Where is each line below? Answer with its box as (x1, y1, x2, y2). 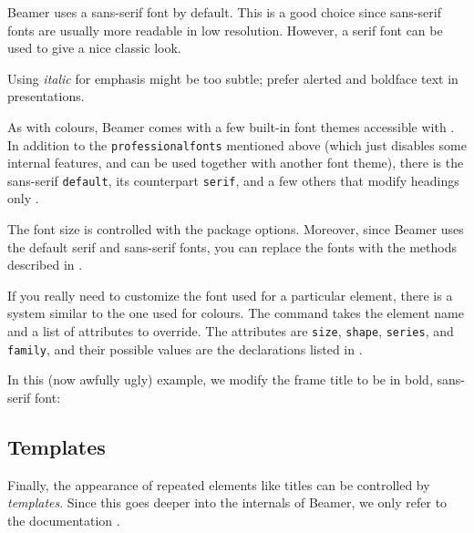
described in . (7, 255, 83, 274)
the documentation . (7, 510, 120, 529)
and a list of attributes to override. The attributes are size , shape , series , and (7, 322, 454, 341)
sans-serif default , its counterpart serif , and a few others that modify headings (7, 170, 459, 190)
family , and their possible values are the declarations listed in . (7, 339, 363, 358)
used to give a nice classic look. (7, 38, 181, 57)
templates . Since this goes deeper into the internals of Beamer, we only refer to (7, 493, 448, 512)
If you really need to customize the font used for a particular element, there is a (7, 285, 453, 304)
